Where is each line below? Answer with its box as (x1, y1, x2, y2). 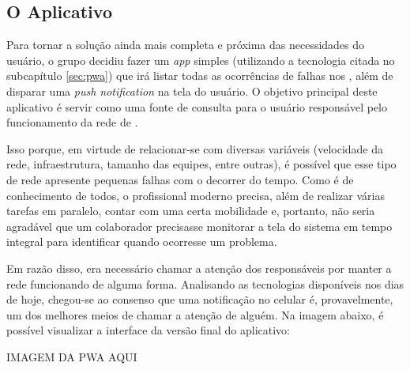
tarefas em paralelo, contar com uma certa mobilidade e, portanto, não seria (6, 202, 375, 219)
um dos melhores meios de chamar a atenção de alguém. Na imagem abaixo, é (6, 306, 384, 323)
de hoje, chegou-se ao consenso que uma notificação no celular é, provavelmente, (6, 291, 393, 308)
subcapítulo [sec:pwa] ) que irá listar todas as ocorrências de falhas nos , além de (6, 67, 393, 84)
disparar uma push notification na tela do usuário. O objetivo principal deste (6, 82, 378, 99)
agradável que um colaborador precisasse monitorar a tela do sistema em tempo (6, 217, 393, 234)
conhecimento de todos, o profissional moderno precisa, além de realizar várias (6, 187, 385, 203)
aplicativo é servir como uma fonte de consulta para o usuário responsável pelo (6, 98, 388, 115)
